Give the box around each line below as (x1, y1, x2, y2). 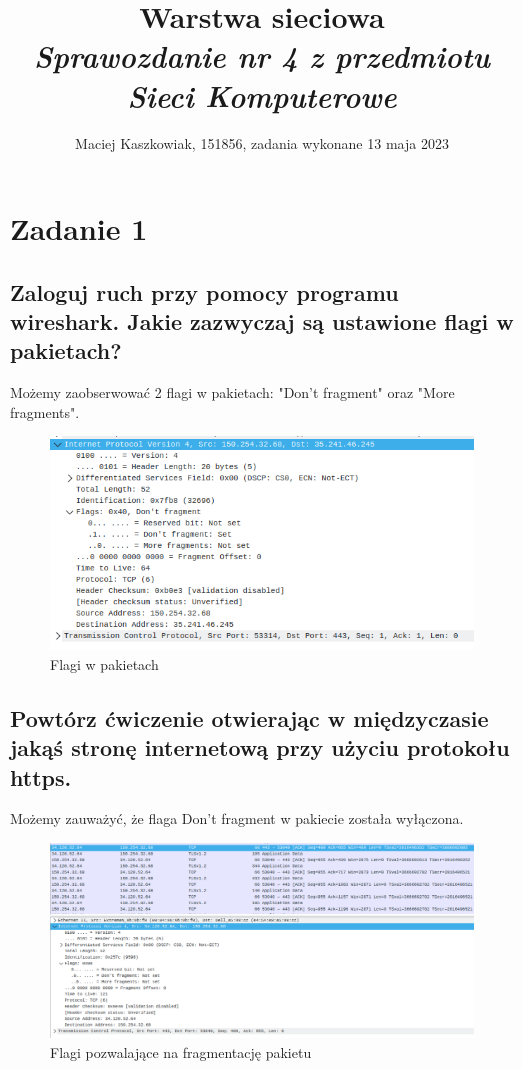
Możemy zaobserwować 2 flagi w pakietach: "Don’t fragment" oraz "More (10, 382, 455, 403)
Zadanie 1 (10, 208, 148, 249)
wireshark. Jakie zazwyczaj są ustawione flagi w (10, 306, 514, 337)
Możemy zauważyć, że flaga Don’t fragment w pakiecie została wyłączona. (10, 808, 464, 829)
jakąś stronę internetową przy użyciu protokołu (10, 732, 510, 763)
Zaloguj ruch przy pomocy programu (10, 276, 399, 307)
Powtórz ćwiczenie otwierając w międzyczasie (10, 702, 489, 733)
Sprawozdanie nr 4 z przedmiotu (34, 35, 490, 77)
